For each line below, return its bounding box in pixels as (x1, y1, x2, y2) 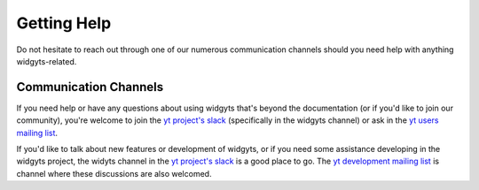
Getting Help (16, 13, 112, 33)
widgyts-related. (16, 56, 77, 66)
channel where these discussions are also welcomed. (16, 168, 212, 179)
